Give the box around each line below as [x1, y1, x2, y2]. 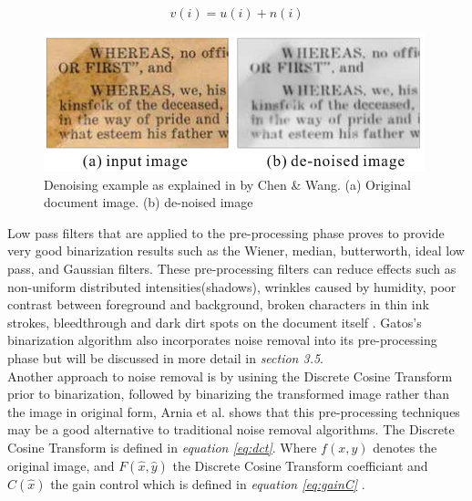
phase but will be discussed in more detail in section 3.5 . [7, 348, 324, 367]
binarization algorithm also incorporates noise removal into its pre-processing [7, 330, 437, 350]
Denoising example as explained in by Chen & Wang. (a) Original [44, 174, 411, 193]
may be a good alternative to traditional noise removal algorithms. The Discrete [7, 420, 455, 439]
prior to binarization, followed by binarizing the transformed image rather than [7, 384, 450, 403]
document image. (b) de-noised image [44, 193, 253, 212]
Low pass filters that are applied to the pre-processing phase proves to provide [7, 223, 445, 242]
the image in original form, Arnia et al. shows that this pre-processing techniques [7, 402, 460, 421]
